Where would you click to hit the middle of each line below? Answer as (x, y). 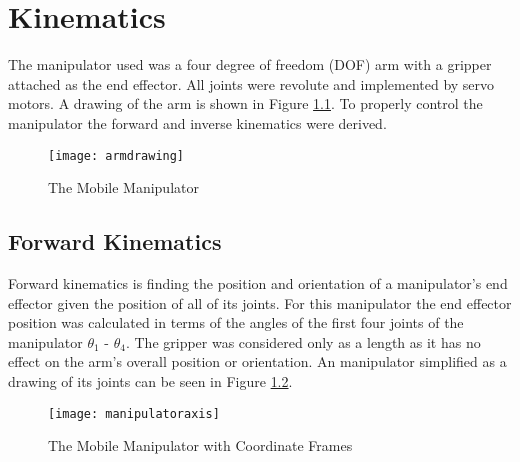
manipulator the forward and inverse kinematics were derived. (197, 122)
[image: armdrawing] (116, 155)
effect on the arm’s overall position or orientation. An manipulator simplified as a (257, 361)
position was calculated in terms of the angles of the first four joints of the (236, 322)
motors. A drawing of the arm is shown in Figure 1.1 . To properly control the (245, 103)
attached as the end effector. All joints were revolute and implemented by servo (251, 83)
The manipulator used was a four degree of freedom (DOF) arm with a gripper (250, 64)
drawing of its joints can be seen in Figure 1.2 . (150, 380)
